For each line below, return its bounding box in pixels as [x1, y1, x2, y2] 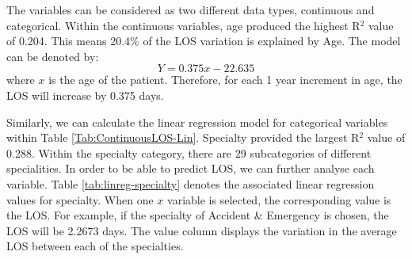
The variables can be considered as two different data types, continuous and [6, 2, 375, 17]
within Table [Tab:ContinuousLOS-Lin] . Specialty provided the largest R [6, 129, 360, 146]
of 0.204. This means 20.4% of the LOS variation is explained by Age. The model [6, 32, 401, 49]
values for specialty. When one [6, 191, 154, 208]
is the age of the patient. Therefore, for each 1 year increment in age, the [48, 71, 402, 88]
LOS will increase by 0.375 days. [6, 86, 164, 103]
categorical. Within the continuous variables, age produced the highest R [6, 17, 360, 33]
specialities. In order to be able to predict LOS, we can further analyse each [6, 160, 375, 177]
